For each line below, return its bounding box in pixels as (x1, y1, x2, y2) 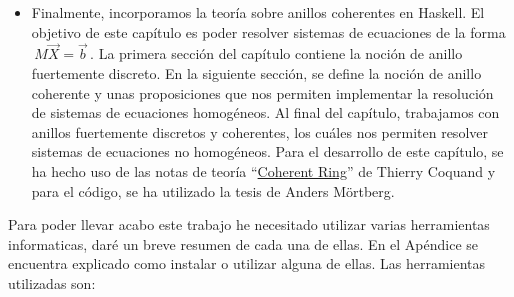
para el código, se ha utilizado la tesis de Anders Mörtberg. (31, 180, 395, 201)
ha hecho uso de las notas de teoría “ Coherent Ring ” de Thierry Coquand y (31, 160, 496, 181)
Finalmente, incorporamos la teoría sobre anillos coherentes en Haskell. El (31, 2, 485, 22)
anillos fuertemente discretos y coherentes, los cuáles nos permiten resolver (31, 121, 488, 142)
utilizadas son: (8, 272, 96, 293)
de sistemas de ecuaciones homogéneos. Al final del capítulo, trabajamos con (31, 102, 500, 123)
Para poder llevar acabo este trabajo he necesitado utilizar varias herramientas (8, 214, 490, 235)
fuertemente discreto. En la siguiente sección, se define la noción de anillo (31, 63, 482, 83)
